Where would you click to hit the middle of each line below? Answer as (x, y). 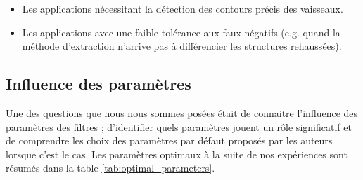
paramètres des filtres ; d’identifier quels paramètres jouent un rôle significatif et (179, 126)
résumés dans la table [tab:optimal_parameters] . (110, 168)
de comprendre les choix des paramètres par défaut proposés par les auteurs (169, 140)
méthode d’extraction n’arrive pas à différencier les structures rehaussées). (182, 46)
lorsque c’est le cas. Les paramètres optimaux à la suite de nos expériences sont (177, 154)
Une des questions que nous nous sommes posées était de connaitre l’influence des (182, 112)
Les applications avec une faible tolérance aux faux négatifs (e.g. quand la (181, 32)
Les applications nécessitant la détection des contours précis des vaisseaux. (183, 8)
